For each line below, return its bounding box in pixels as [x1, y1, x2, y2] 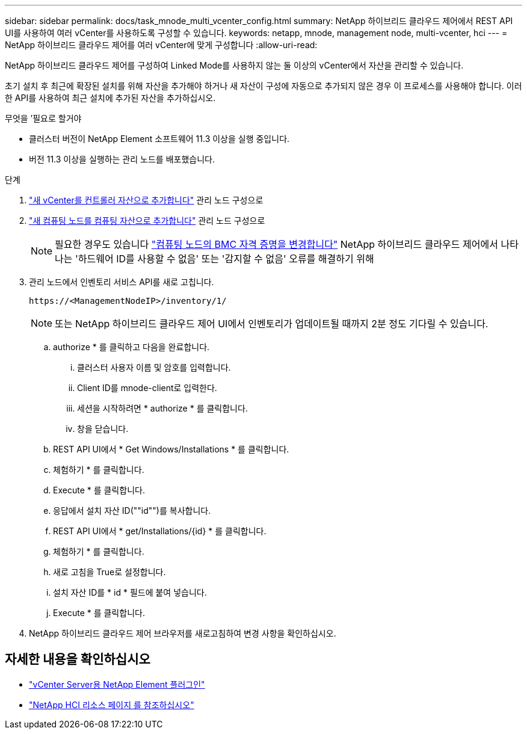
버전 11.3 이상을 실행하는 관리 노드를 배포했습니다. [29, 154, 215, 164]
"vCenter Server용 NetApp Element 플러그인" [29, 679, 205, 689]
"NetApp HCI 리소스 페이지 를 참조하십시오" [29, 699, 194, 710]
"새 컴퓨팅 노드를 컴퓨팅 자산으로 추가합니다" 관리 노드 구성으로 [29, 215, 265, 226]
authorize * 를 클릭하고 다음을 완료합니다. [53, 342, 210, 352]
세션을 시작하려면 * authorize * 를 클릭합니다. [77, 403, 248, 413]
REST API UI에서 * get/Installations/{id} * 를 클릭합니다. [53, 526, 267, 536]
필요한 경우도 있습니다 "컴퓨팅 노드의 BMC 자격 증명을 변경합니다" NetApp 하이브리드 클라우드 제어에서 [55, 238, 498, 250]
